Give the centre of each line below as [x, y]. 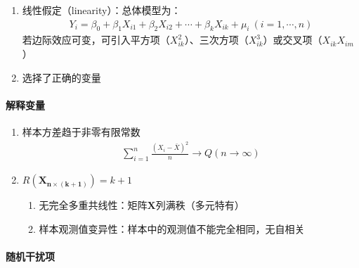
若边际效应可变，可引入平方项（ [96, 40]
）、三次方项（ [216, 40]
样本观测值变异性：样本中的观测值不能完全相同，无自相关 [172, 228]
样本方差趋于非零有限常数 [81, 132]
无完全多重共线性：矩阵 [93, 205]
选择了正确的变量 [61, 77]
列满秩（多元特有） [200, 205]
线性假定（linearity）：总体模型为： [102, 10]
